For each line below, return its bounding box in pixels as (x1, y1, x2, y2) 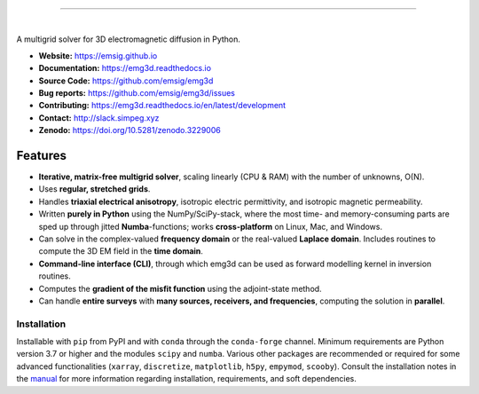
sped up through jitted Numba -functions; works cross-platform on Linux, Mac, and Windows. (38, 221, 383, 232)
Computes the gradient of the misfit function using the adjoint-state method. (38, 283, 323, 294)
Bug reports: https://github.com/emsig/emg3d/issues (38, 87, 235, 98)
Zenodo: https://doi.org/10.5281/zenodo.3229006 (38, 125, 221, 136)
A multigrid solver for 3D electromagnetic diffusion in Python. (16, 34, 241, 44)
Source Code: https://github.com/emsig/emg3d (38, 75, 214, 86)
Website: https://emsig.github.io (38, 50, 158, 61)
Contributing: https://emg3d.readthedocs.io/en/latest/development (38, 100, 287, 111)
